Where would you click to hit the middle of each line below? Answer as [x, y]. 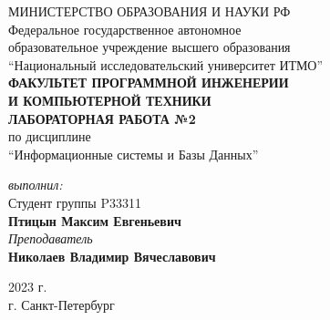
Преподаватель [51, 238]
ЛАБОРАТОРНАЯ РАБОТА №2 [102, 118]
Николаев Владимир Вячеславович [112, 256]
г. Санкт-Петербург [62, 304]
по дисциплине [50, 136]
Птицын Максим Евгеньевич [95, 220]
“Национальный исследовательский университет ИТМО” [166, 64]
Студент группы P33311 [75, 202]
